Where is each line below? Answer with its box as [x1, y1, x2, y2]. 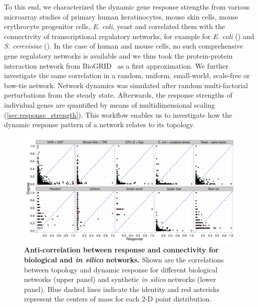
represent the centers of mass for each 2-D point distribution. [24, 293, 212, 304]
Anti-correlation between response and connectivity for [24, 244, 219, 255]
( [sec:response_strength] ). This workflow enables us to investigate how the [4, 109, 232, 120]
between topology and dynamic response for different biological [24, 264, 218, 274]
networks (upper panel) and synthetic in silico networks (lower [24, 274, 216, 284]
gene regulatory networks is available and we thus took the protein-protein [4, 50, 233, 61]
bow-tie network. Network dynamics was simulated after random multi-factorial [4, 80, 248, 90]
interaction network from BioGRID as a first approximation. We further [4, 60, 228, 71]
